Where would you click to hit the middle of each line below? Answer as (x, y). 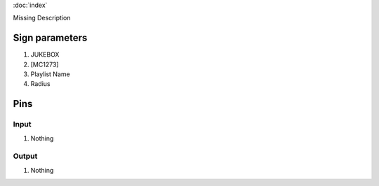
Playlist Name (50, 74)
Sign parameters (50, 38)
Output (25, 156)
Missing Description (42, 18)
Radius (40, 84)
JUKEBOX (45, 55)
